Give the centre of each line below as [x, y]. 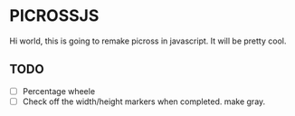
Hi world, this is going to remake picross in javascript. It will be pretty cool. [148, 41]
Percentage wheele [59, 91]
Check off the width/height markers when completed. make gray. [144, 101]
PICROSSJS [54, 16]
